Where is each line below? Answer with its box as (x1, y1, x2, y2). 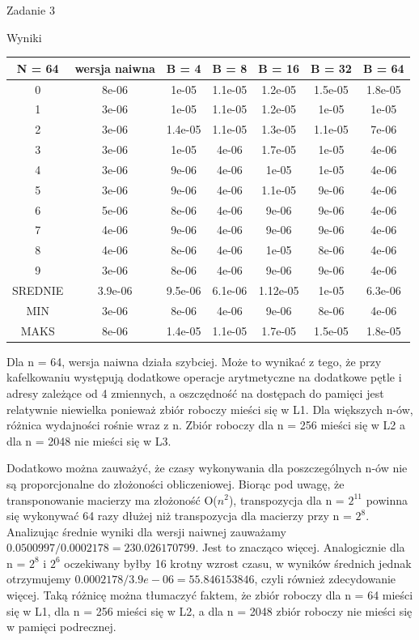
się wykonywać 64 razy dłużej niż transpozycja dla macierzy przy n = (6, 507, 352, 524)
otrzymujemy (6, 570, 71, 587)
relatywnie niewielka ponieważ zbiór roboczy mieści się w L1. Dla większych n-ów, (6, 400, 413, 417)
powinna (366, 491, 408, 508)
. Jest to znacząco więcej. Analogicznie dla (195, 539, 405, 556)
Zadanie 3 (6, 2, 55, 18)
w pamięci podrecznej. (6, 618, 116, 635)
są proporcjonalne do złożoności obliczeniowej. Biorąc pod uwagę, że (6, 475, 345, 492)
